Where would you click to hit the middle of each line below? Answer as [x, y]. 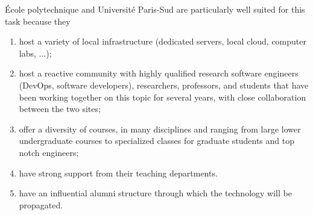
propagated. [41, 204]
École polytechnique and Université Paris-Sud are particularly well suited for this [155, 9]
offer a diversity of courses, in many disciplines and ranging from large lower [160, 129]
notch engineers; [49, 152]
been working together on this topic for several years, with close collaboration [163, 97]
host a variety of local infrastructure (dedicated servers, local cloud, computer [163, 41]
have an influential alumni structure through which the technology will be [155, 193]
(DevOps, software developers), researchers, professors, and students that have [164, 85]
